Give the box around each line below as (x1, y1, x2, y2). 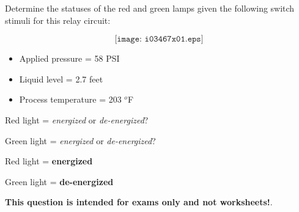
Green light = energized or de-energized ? (5, 134, 156, 147)
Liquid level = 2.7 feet (19, 72, 103, 85)
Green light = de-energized (5, 175, 114, 188)
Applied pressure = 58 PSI (19, 52, 120, 65)
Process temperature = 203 (19, 93, 122, 106)
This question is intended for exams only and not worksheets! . (5, 196, 273, 208)
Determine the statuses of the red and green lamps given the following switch (5, 2, 295, 14)
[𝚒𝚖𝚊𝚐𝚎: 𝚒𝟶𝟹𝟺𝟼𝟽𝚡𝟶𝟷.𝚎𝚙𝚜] (114, 35, 204, 44)
